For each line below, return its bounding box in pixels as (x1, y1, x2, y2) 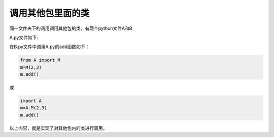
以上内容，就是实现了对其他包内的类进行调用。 (9, 125, 108, 131)
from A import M (20, 57, 61, 63)
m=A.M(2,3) (20, 105, 47, 111)
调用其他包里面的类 (9, 8, 90, 19)
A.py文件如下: (9, 34, 38, 40)
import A (20, 98, 42, 104)
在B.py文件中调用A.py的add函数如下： (9, 43, 90, 50)
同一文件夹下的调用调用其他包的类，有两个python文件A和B (9, 25, 132, 31)
